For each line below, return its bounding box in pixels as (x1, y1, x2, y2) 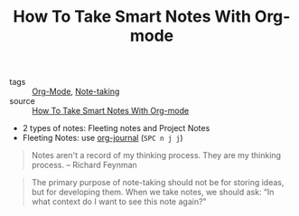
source (9, 96, 36, 107)
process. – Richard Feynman (31, 160, 137, 171)
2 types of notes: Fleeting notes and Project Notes (22, 123, 210, 134)
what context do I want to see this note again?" (31, 196, 207, 207)
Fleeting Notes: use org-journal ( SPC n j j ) (22, 133, 183, 144)
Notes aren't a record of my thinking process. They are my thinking (31, 150, 282, 161)
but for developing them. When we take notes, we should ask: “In (31, 187, 275, 198)
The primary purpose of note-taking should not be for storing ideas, (31, 177, 285, 188)
